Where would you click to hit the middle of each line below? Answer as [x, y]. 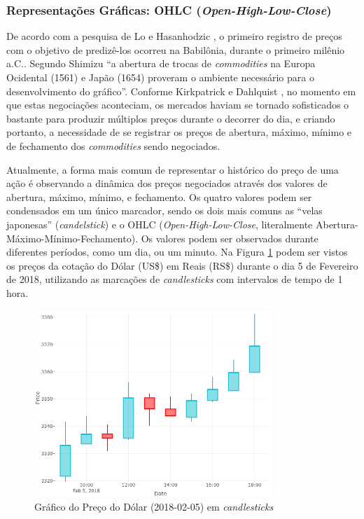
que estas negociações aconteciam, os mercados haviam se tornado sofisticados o [178, 105]
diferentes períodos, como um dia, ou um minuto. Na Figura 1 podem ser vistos [177, 252]
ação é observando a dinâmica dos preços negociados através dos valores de [167, 183]
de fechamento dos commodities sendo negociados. [113, 145]
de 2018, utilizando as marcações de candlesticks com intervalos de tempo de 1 [175, 279]
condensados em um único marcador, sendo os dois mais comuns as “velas [164, 210]
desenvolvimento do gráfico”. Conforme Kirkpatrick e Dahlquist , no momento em [181, 91]
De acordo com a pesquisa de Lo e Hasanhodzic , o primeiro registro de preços [174, 36]
